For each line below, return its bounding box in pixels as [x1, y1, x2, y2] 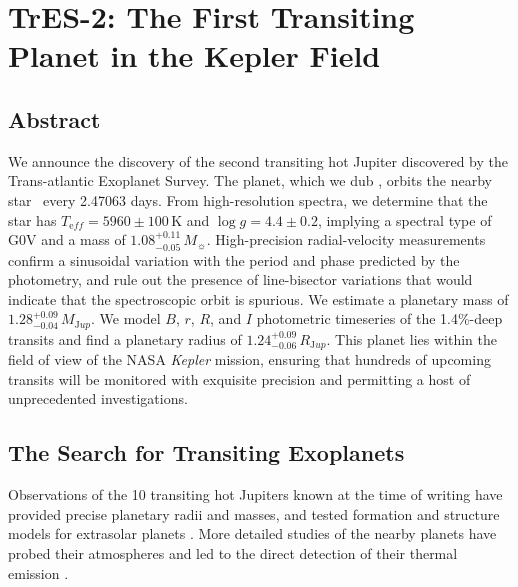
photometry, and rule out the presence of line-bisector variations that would [8, 269, 473, 290]
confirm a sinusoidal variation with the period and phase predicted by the [8, 249, 460, 270]
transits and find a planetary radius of [8, 328, 242, 349]
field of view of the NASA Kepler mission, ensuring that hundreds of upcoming [8, 349, 491, 370]
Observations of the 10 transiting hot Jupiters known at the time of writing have [8, 484, 503, 505]
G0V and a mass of [8, 229, 126, 250]
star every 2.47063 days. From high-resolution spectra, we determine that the [8, 189, 488, 210]
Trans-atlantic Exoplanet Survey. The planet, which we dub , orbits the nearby [8, 170, 492, 191]
